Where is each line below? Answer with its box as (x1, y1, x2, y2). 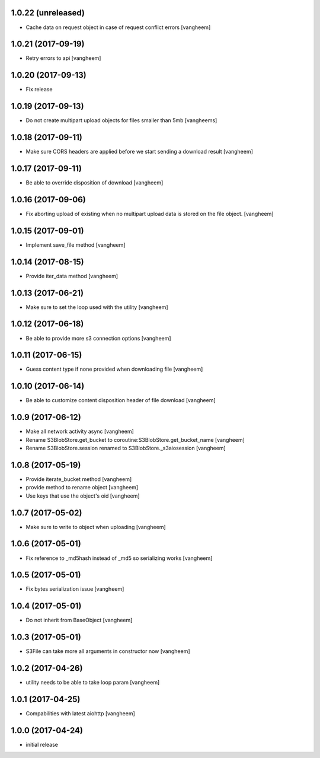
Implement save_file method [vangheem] (25, 241, 126, 249)
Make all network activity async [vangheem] (25, 428, 135, 435)
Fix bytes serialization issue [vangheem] (25, 585, 124, 593)
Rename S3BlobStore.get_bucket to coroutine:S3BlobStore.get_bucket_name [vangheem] (25, 436, 245, 443)
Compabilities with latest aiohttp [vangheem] (25, 710, 136, 717)
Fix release (25, 86, 53, 93)
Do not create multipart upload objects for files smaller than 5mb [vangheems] (25, 117, 217, 124)
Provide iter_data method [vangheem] (25, 272, 119, 279)
